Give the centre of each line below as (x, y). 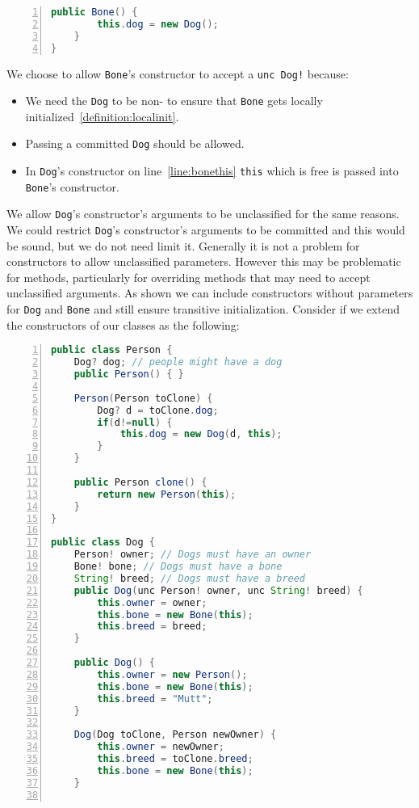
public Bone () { (94, 12)
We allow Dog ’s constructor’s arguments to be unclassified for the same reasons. (203, 214)
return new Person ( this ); (167, 494)
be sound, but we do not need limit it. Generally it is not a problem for (183, 245)
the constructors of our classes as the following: (123, 324)
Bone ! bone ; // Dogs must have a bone (178, 567)
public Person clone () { (140, 482)
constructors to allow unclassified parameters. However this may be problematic (204, 261)
